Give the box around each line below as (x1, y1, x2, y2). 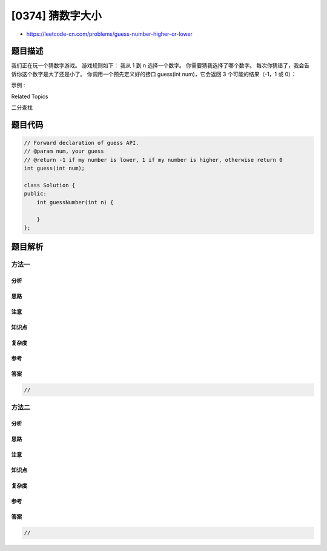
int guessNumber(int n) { (36, 199, 114, 205)
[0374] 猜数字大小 (11, 9, 102, 22)
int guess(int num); (24, 165, 85, 172)
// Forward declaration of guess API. (24, 139, 139, 147)
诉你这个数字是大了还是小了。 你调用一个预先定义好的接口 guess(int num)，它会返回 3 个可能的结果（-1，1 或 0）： (11, 70, 297, 78)
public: (24, 190, 47, 197)
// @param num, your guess (24, 148, 104, 155)
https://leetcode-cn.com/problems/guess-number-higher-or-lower (26, 30, 193, 38)
